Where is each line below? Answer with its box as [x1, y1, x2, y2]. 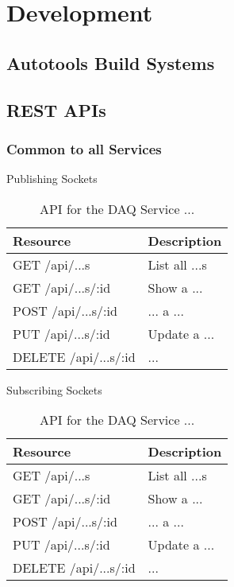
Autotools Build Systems [6, 50, 215, 75]
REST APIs [6, 97, 106, 122]
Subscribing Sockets [6, 381, 102, 398]
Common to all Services [6, 138, 162, 158]
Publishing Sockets [6, 170, 98, 187]
